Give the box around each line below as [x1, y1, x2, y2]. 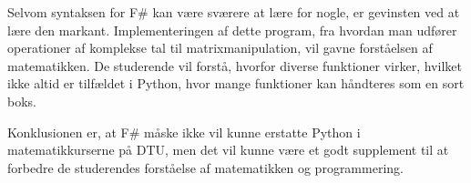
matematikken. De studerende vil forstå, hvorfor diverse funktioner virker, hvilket [7, 56, 462, 75]
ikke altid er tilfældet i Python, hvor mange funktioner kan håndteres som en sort [7, 74, 465, 93]
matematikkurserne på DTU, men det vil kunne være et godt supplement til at [7, 140, 449, 159]
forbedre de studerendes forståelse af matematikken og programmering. [7, 158, 404, 177]
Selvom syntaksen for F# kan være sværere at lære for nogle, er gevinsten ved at [7, 3, 460, 21]
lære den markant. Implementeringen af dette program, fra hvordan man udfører [7, 20, 457, 39]
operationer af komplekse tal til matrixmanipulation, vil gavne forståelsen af [7, 38, 433, 57]
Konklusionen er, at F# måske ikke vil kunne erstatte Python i [7, 122, 361, 141]
